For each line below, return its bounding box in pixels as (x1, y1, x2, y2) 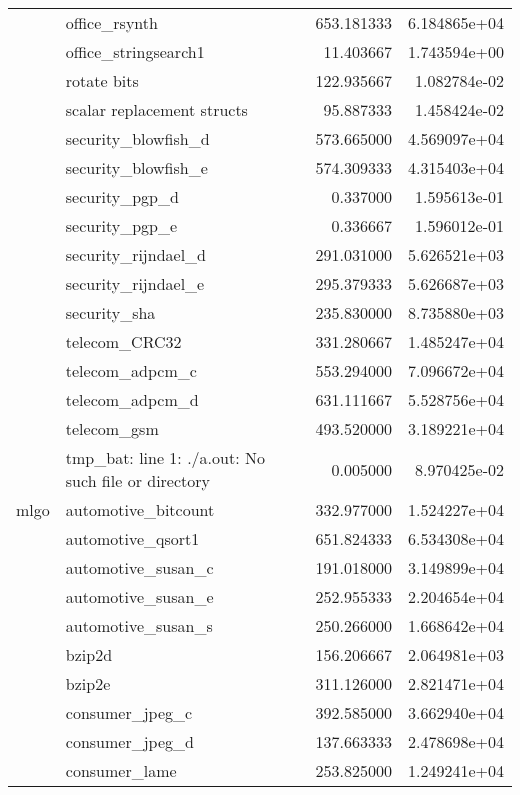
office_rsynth (65, 11, 158, 34)
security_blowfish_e (65, 156, 208, 179)
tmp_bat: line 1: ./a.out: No (65, 446, 265, 469)
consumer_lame (65, 759, 177, 782)
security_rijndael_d (65, 243, 206, 266)
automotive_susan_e (65, 585, 214, 608)
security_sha (65, 301, 156, 324)
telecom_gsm (65, 417, 159, 440)
